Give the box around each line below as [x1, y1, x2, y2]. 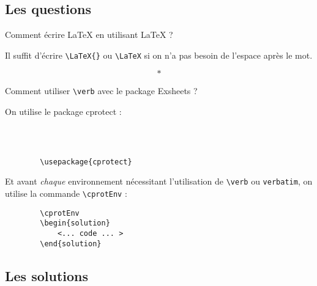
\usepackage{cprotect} [40, 157, 132, 166]
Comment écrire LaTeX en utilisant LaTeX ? [5, 28, 173, 41]
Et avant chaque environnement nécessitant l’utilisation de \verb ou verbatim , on [5, 175, 313, 188]
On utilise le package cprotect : [5, 105, 122, 118]
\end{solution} [40, 239, 102, 248]
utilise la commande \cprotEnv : [5, 186, 127, 199]
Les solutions [5, 266, 89, 285]
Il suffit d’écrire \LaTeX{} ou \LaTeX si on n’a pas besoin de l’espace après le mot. [5, 48, 313, 61]
